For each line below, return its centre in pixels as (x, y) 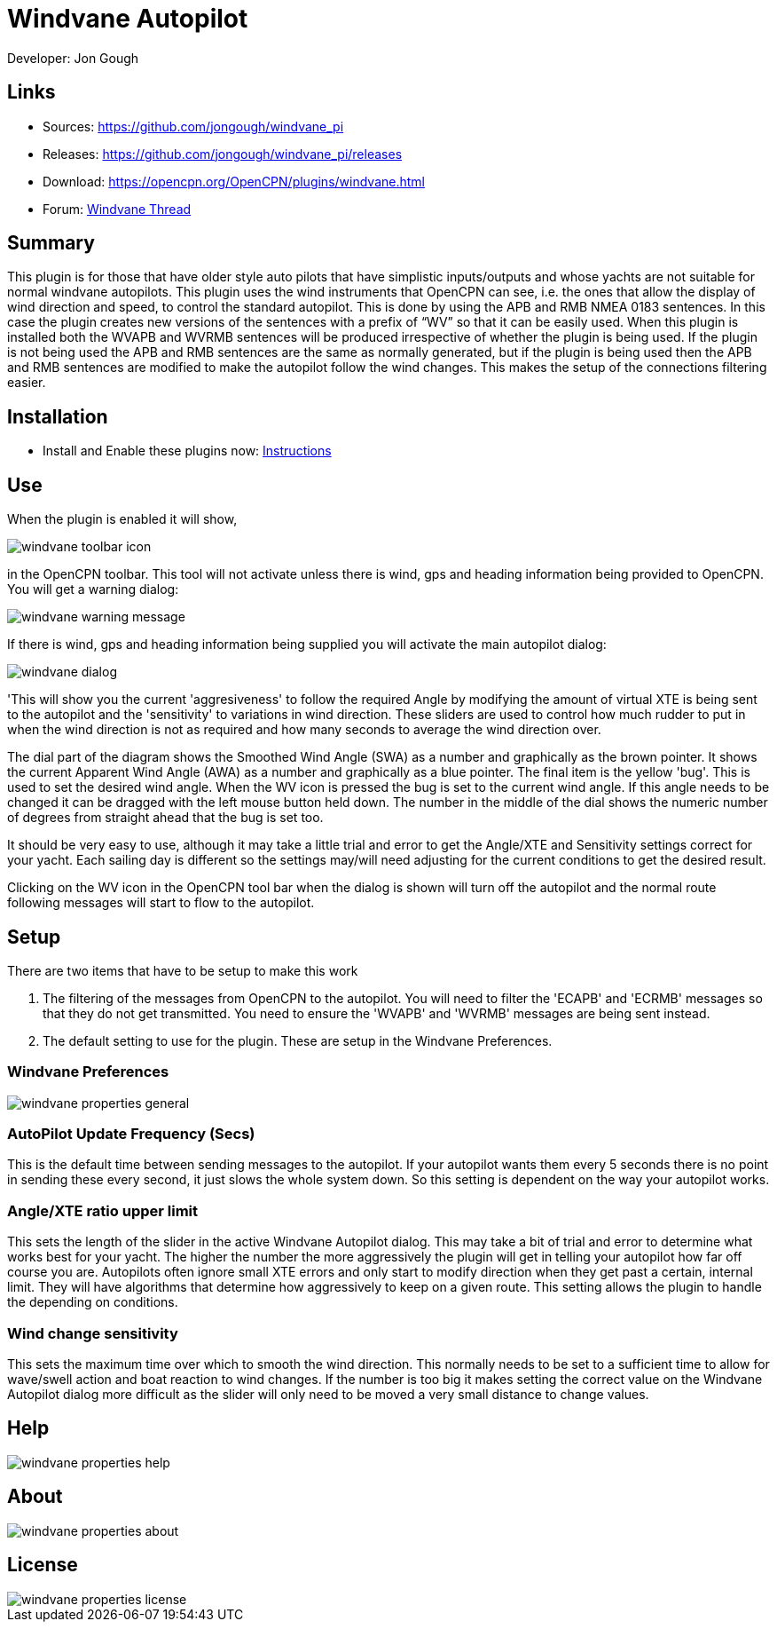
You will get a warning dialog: (93, 589)
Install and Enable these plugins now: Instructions (187, 451)
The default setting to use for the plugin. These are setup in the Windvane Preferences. (298, 1040)
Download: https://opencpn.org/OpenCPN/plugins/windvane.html (234, 181)
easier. (27, 383)
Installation (58, 416)
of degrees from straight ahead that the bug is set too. (165, 818)
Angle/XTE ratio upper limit (103, 1210)
